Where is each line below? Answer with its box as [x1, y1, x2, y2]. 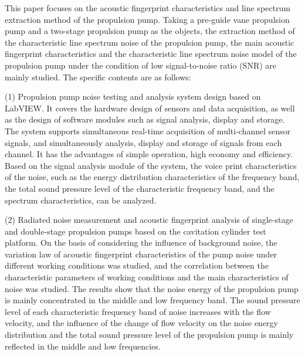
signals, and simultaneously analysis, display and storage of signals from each [5, 136, 282, 148]
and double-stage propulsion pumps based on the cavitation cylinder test [5, 225, 266, 237]
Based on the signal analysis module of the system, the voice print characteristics [5, 159, 297, 171]
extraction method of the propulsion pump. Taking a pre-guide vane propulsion [5, 13, 290, 25]
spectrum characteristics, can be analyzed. [5, 194, 157, 206]
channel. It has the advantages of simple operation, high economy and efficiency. [5, 148, 293, 160]
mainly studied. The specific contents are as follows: [5, 70, 191, 83]
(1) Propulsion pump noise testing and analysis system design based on [5, 90, 261, 103]
